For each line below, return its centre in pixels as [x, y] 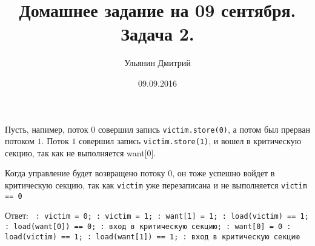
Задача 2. [157, 34]
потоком [20, 141]
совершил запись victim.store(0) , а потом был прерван [204, 129]
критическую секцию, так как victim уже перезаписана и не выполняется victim [156, 185]
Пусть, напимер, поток [47, 129]
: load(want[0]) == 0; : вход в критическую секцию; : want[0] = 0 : [148, 226]
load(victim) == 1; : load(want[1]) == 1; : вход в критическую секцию [152, 237]
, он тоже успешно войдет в [224, 173]
